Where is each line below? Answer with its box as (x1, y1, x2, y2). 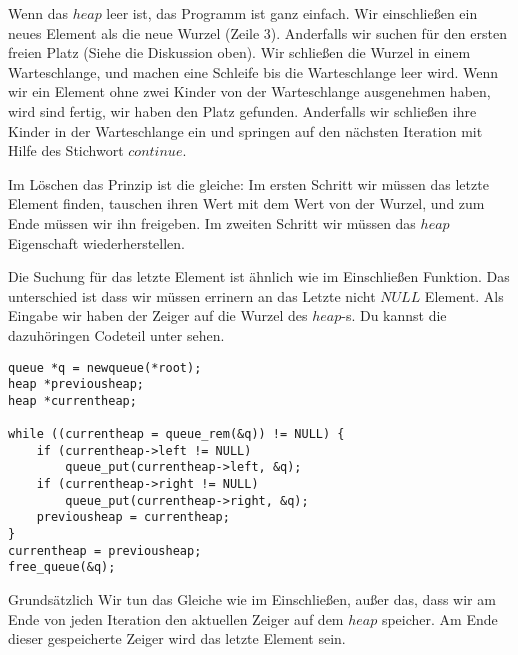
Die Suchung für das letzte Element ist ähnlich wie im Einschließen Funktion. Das (8, 266, 510, 287)
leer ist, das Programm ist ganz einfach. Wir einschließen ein (106, 3, 478, 23)
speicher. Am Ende (381, 608, 498, 629)
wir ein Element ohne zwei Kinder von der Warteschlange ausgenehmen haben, (8, 81, 491, 102)
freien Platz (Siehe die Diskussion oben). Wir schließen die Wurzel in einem (8, 42, 471, 63)
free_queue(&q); (8, 560, 116, 575)
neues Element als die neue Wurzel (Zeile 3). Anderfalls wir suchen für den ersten (8, 22, 507, 43)
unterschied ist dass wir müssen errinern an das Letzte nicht (8, 285, 376, 306)
